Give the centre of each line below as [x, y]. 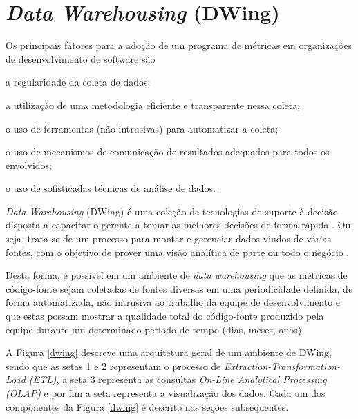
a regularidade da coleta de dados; [78, 82]
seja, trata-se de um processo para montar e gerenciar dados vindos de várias [168, 238]
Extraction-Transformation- [282, 366]
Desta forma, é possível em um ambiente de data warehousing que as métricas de [177, 275]
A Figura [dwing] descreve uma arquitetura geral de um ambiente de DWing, [169, 352]
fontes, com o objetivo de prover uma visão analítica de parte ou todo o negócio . [178, 252]
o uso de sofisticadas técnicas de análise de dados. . [114, 188]
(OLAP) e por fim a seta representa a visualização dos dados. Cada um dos [166, 393]
